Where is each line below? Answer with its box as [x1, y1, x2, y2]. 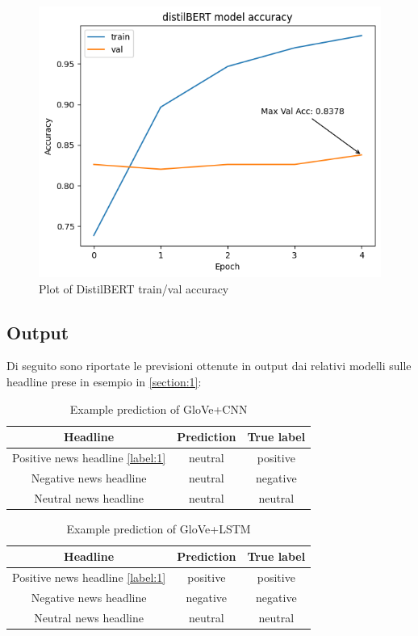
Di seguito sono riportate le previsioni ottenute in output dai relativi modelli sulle [6, 357, 412, 374]
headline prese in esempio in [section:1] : [6, 373, 202, 390]
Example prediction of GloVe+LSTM [66, 520, 251, 537]
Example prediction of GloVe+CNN [69, 400, 248, 417]
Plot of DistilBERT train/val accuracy [39, 280, 229, 297]
